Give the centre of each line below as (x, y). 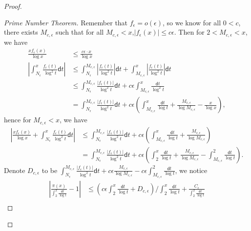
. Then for (189, 32)
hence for (18, 120)
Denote (15, 170)
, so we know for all (192, 22)
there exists (21, 32)
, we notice (191, 170)
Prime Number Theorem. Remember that (66, 22)
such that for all (80, 32)
